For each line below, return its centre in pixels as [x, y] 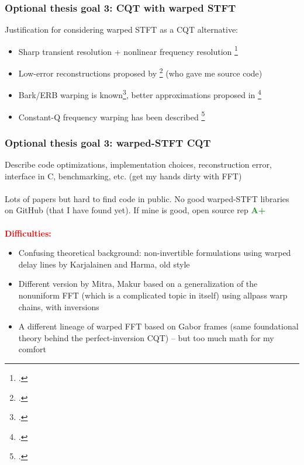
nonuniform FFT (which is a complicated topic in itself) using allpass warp [153, 295]
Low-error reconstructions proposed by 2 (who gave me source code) [140, 72]
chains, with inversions [59, 306]
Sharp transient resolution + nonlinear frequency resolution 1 [128, 50]
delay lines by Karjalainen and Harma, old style [104, 264]
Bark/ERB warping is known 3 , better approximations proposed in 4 [140, 94]
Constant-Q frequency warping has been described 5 [112, 116]
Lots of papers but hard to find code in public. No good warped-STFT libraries [147, 198]
